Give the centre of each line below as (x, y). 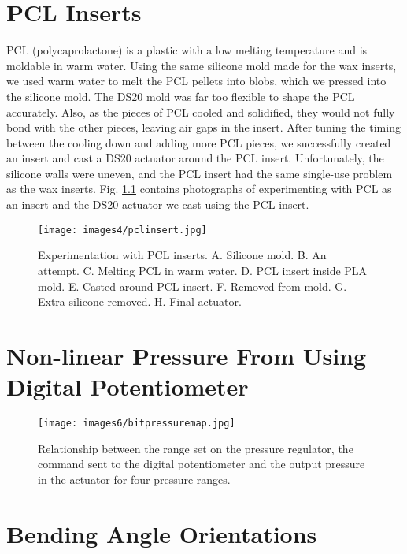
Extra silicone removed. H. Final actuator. (140, 301)
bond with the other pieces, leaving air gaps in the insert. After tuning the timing (203, 127)
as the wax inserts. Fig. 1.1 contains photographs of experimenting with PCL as (199, 189)
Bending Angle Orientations (162, 533)
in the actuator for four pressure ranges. (134, 479)
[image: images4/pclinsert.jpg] (122, 230)
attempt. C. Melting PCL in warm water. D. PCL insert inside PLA (203, 270)
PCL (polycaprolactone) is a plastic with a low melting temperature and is (187, 50)
